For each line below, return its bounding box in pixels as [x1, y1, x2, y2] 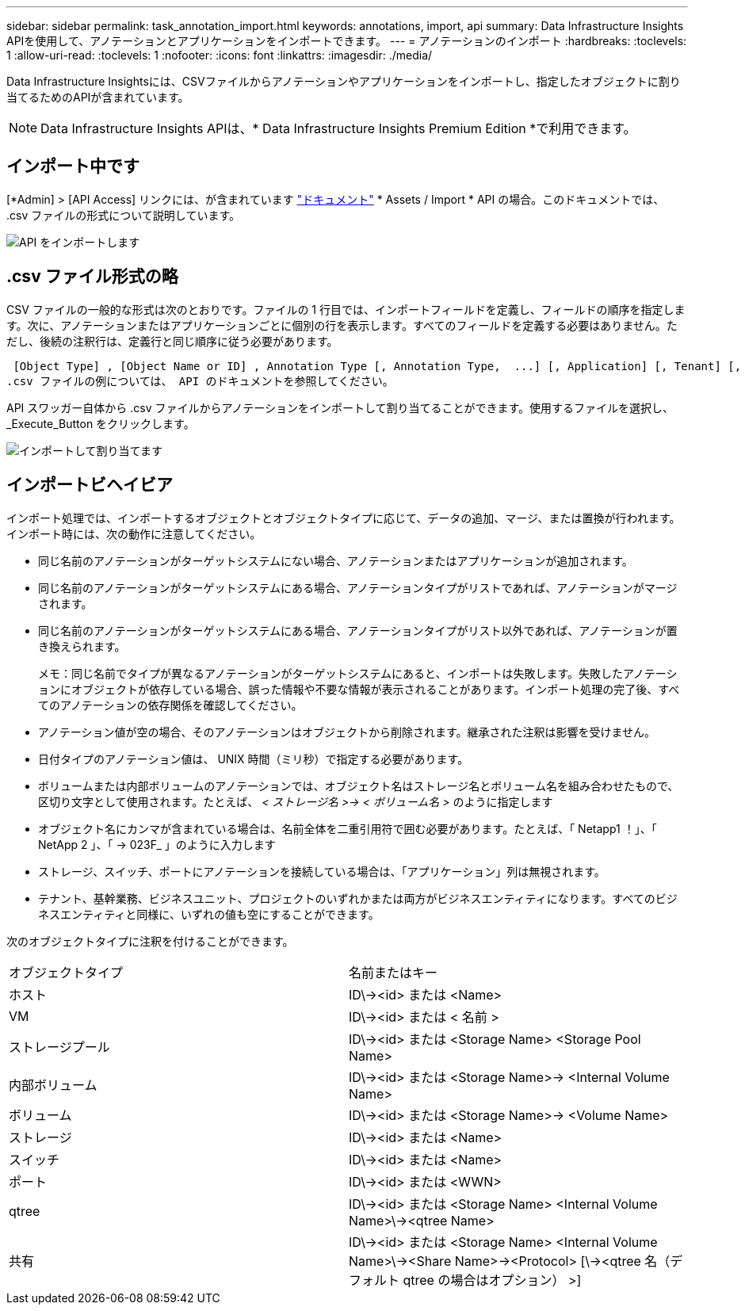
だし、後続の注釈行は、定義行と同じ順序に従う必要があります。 [6, 334, 338, 348]
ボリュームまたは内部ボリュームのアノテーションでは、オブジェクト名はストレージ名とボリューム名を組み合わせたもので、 [38, 778, 679, 793]
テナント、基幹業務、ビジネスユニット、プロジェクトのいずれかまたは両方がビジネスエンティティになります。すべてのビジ [38, 891, 678, 905]
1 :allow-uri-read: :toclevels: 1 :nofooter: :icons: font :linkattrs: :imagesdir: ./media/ [6, 48, 433, 62]
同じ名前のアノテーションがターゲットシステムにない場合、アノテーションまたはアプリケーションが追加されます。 [38, 553, 633, 568]
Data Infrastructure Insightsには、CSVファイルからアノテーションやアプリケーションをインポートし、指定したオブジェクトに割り [6, 75, 681, 88]
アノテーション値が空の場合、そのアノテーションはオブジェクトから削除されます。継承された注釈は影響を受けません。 [38, 724, 656, 739]
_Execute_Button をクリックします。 [6, 416, 195, 430]
